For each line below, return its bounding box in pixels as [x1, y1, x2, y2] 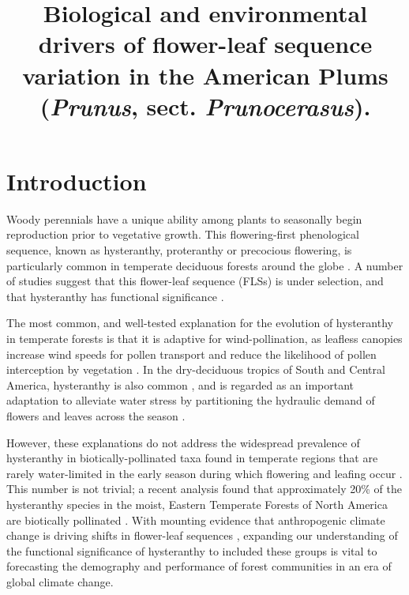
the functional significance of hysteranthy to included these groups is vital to [6, 542, 377, 559]
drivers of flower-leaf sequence [38, 28, 373, 60]
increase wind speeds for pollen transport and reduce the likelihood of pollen [6, 345, 377, 362]
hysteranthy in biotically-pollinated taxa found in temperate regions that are [6, 450, 378, 466]
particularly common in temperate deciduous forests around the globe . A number [6, 257, 403, 273]
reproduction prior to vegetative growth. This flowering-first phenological [6, 226, 359, 243]
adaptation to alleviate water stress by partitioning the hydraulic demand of [6, 392, 375, 409]
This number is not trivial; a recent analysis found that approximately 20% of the [6, 480, 402, 497]
